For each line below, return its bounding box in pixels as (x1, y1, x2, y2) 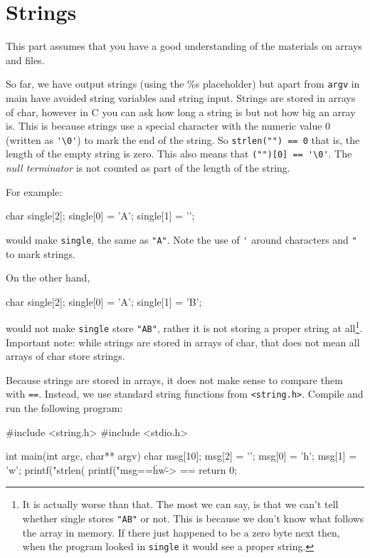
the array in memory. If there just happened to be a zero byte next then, (22, 525, 340, 539)
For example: (6, 184, 63, 199)
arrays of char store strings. (6, 348, 125, 363)
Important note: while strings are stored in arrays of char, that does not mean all (6, 334, 360, 349)
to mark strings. (6, 246, 75, 261)
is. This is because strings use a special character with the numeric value (6, 118, 322, 133)
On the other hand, (6, 270, 90, 285)
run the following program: (6, 401, 123, 415)
